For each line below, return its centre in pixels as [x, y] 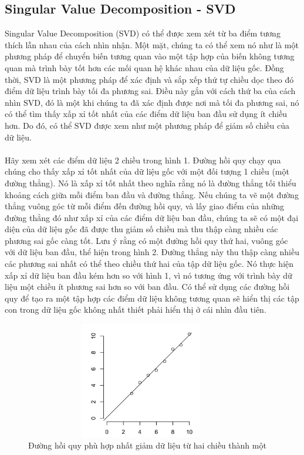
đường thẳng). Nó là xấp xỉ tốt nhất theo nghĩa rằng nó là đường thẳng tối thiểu [151, 183]
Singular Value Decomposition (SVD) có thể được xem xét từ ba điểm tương [143, 33]
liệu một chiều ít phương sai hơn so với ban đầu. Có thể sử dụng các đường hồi [147, 287]
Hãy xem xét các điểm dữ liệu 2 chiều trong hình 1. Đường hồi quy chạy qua [143, 160]
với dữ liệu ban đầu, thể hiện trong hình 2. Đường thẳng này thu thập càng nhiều [152, 252]
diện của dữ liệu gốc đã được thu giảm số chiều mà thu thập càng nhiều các [141, 229]
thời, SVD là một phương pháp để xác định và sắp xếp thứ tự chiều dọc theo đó [149, 79]
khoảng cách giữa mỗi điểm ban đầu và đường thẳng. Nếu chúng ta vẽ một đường [152, 194]
